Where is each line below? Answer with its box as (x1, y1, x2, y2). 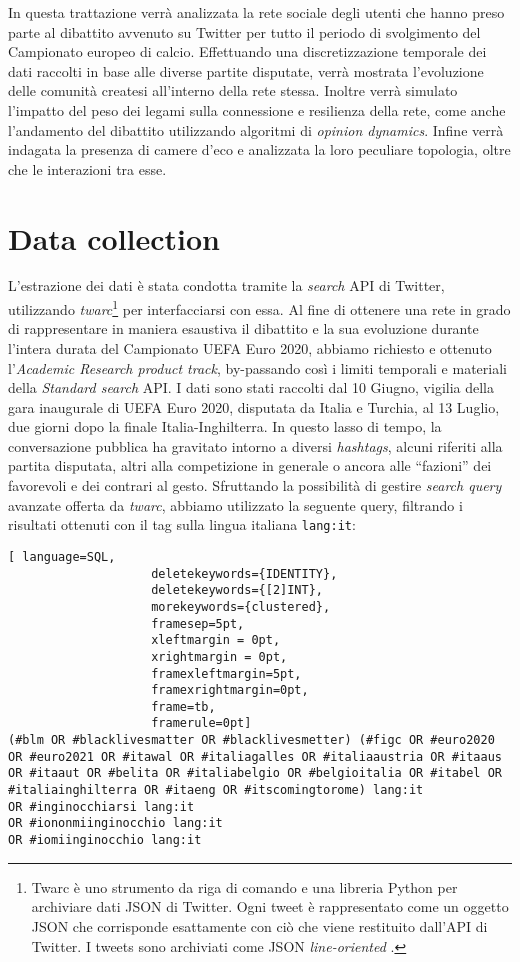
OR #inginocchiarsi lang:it (8, 799, 195, 814)
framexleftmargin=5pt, (151, 666, 302, 681)
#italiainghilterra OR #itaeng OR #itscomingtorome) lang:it (8, 783, 424, 798)
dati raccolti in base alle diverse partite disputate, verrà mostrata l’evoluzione (8, 60, 484, 81)
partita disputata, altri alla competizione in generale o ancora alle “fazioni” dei (8, 455, 492, 476)
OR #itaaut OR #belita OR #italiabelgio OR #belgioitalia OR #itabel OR (8, 766, 502, 781)
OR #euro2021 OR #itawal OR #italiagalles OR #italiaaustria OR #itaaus (8, 749, 502, 764)
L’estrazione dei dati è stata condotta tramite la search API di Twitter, (8, 275, 445, 296)
